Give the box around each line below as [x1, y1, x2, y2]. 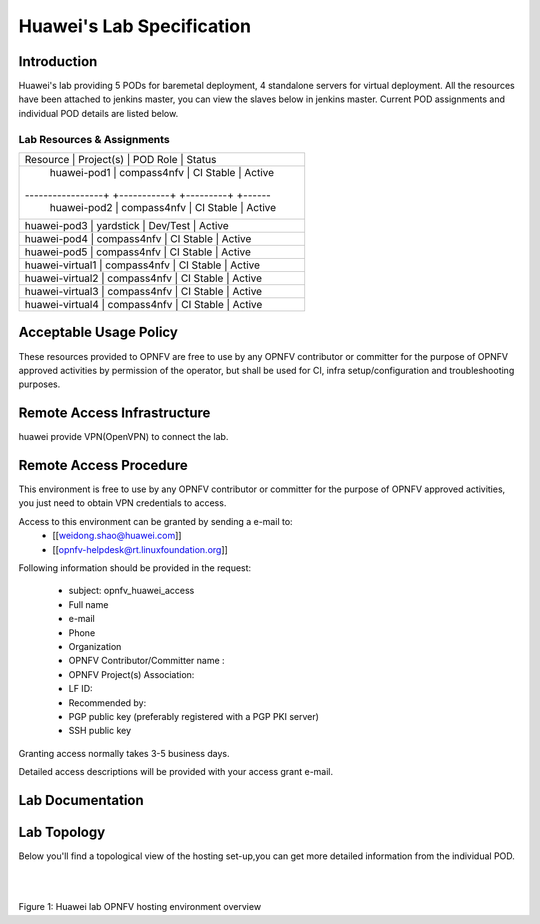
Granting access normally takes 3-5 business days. [18, 747, 230, 759]
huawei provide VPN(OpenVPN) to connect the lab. [18, 431, 229, 443]
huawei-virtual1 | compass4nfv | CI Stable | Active [24, 258, 260, 272]
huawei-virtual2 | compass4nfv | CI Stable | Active [24, 271, 263, 285]
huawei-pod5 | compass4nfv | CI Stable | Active [24, 245, 252, 259]
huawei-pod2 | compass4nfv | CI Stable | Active [49, 200, 277, 214]
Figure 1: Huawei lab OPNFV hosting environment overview [18, 901, 262, 913]
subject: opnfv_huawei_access [68, 585, 195, 597]
